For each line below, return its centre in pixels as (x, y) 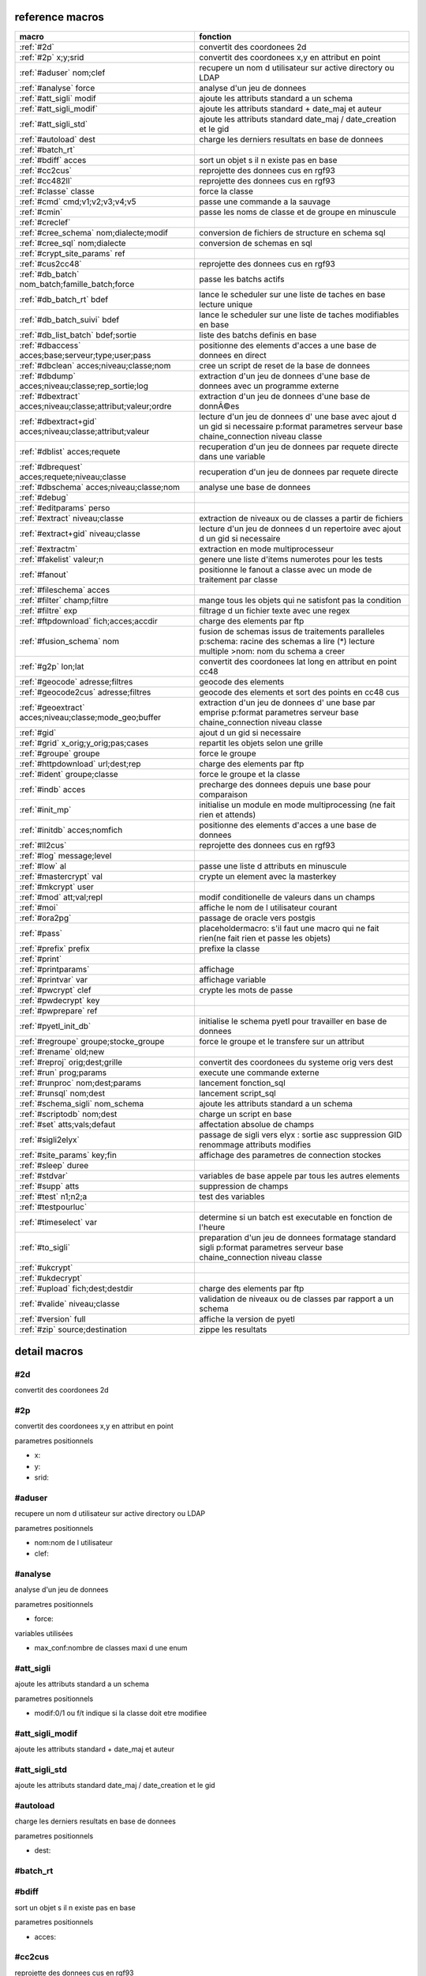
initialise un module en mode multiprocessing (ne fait (297, 805)
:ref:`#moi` (39, 907)
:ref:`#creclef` (45, 222)
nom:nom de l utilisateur (74, 1542)
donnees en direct (233, 355)
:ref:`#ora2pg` (45, 918)
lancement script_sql (237, 1093)
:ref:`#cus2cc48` (50, 263)
